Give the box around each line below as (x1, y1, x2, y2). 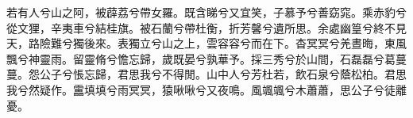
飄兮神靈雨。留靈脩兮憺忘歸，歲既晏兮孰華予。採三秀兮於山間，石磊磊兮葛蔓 (6, 50, 407, 67)
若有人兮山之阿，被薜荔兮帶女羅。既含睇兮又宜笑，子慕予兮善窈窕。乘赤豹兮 (6, 4, 407, 20)
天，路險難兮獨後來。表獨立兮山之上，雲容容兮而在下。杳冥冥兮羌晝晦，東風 (6, 35, 407, 51)
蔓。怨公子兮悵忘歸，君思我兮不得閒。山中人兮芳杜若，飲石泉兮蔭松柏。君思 (6, 66, 407, 82)
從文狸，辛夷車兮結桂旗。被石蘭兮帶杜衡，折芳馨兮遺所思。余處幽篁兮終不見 (6, 19, 407, 36)
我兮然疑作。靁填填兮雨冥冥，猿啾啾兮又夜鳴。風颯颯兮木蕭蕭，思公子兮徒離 (6, 81, 407, 97)
